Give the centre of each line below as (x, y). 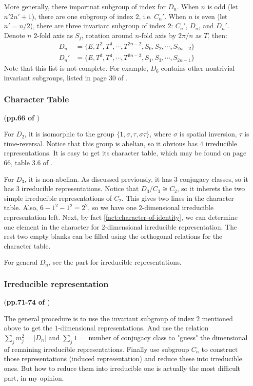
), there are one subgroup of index (82, 16)
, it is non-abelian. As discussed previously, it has (98, 179)
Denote (15, 35)
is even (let (211, 16)
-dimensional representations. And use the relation (133, 328)
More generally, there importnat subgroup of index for (85, 6)
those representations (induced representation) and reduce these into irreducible (123, 358)
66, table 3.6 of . (28, 163)
